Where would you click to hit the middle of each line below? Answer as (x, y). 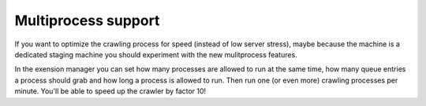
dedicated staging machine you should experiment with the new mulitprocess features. (156, 54)
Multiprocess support (87, 20)
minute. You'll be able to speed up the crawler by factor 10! (110, 91)
